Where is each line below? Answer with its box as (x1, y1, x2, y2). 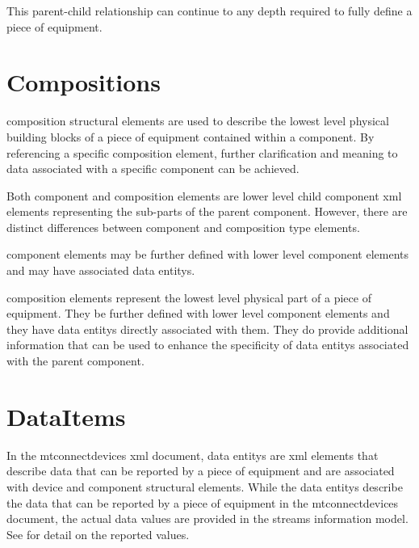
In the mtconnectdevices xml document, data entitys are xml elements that (6, 446, 379, 463)
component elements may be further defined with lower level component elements (6, 246, 409, 263)
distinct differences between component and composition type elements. (6, 218, 360, 235)
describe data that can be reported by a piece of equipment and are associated (6, 462, 395, 479)
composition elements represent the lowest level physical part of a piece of (6, 289, 371, 306)
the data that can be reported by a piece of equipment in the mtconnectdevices (6, 494, 399, 511)
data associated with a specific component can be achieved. (6, 160, 300, 177)
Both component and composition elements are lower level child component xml (6, 187, 402, 204)
